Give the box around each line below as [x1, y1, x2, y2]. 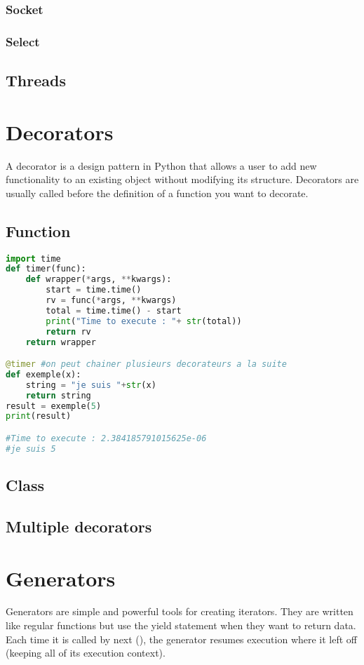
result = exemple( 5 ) [6, 401, 102, 411]
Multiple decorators [6, 515, 152, 537]
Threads [6, 69, 66, 91]
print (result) [6, 411, 72, 422]
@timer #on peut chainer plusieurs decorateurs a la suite [6, 359, 287, 370]
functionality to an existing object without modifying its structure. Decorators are [6, 172, 359, 187]
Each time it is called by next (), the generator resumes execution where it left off [6, 631, 358, 646]
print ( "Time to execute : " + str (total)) [46, 316, 242, 326]
